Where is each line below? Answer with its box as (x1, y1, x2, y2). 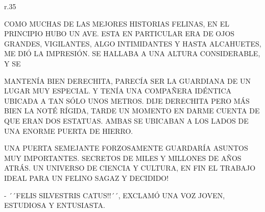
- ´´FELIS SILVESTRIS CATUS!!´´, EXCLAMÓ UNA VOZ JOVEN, (4, 190, 225, 200)
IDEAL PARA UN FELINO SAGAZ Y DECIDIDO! (4, 172, 169, 183)
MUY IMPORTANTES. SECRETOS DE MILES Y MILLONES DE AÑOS (4, 152, 242, 163)
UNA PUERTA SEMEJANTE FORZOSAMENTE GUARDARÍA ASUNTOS (4, 143, 248, 153)
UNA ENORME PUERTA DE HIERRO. (4, 125, 133, 136)
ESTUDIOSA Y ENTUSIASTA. (4, 200, 105, 210)
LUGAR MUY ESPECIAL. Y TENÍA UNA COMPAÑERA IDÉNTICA (4, 85, 232, 96)
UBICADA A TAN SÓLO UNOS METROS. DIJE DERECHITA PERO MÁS (4, 95, 250, 106)
